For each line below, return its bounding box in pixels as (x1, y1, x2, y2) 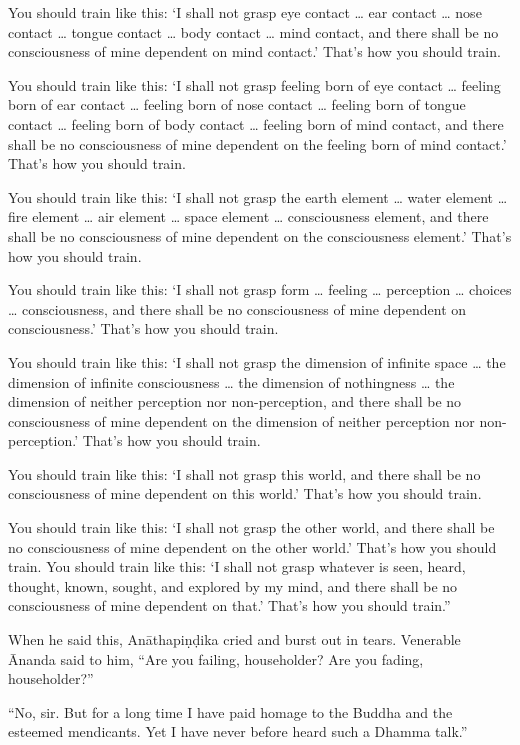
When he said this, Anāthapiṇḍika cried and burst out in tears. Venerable (8, 629, 461, 650)
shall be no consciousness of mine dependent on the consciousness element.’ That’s (8, 225, 512, 246)
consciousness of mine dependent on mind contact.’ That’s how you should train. (8, 41, 501, 62)
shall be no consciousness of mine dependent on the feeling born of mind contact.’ (8, 133, 507, 154)
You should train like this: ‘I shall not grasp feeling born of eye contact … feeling (8, 74, 501, 95)
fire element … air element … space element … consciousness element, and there (8, 206, 489, 227)
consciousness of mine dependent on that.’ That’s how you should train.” (8, 595, 451, 616)
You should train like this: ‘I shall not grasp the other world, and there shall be (8, 517, 495, 538)
